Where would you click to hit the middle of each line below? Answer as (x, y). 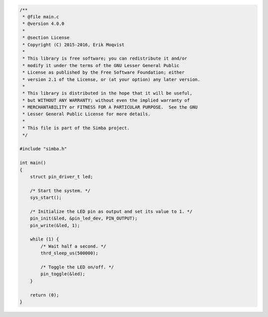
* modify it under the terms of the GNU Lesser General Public (101, 65)
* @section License (46, 38)
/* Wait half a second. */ (73, 246)
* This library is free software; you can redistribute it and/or (105, 59)
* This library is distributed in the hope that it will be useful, (107, 93)
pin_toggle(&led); (63, 274)
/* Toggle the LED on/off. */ (77, 267)
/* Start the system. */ (60, 191)
